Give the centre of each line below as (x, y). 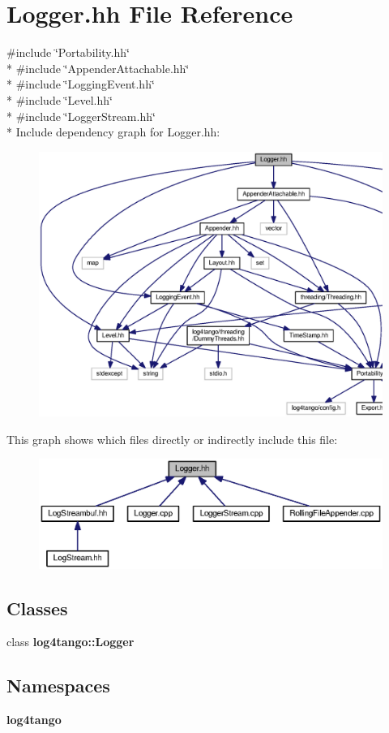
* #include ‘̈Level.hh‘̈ (60, 99)
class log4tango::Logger (71, 642)
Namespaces (58, 686)
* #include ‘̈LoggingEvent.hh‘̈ (81, 84)
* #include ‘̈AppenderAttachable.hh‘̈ (98, 68)
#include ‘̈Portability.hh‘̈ (68, 52)
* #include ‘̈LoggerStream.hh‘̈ (81, 116)
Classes (37, 608)
